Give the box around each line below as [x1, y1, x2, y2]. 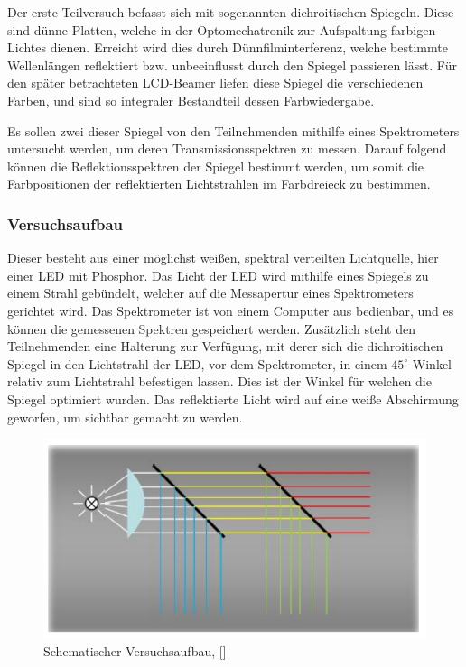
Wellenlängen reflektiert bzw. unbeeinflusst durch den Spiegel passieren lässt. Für [7, 55, 457, 74]
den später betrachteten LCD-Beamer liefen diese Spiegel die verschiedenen [7, 73, 424, 92]
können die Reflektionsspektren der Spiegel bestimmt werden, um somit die [7, 156, 424, 175]
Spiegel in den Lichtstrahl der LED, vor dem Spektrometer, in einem [7, 354, 387, 373]
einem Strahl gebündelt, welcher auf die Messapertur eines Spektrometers [7, 283, 414, 302]
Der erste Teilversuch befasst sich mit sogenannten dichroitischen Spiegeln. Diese [7, 3, 454, 21]
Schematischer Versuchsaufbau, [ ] [43, 642, 227, 661]
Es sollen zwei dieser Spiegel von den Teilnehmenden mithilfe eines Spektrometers [7, 121, 460, 140]
